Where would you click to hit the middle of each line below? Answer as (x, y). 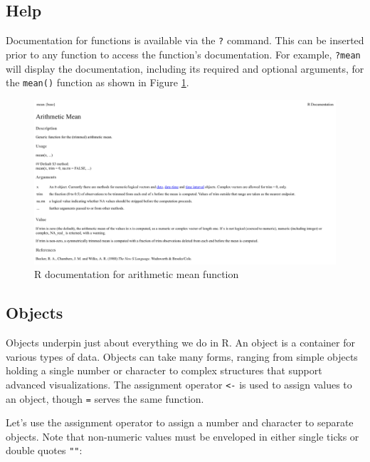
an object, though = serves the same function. (105, 398)
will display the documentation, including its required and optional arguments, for (185, 68)
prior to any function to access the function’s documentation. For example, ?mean (183, 54)
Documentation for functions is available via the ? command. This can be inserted (185, 40)
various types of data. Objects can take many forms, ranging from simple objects (182, 356)
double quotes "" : (44, 450)
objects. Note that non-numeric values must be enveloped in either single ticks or (183, 436)
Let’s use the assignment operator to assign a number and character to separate (180, 422)
